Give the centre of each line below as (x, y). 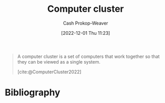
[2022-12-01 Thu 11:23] (86, 33)
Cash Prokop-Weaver (86, 23)
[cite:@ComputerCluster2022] (49, 72)
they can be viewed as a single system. (59, 61)
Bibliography (33, 92)
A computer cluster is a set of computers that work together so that (88, 56)
